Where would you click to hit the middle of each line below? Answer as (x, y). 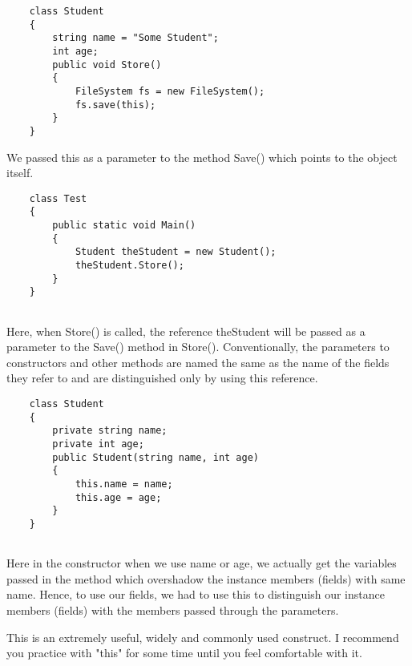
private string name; (110, 431)
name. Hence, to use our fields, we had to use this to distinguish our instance (196, 594)
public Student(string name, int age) (156, 457)
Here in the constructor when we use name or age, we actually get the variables (202, 563)
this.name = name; (124, 484)
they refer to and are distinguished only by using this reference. (162, 378)
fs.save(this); (115, 105)
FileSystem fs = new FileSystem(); (170, 91)
